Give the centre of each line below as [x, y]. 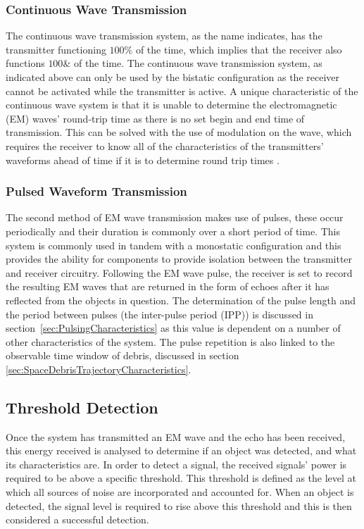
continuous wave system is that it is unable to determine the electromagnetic [171, 105]
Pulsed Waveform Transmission [96, 191]
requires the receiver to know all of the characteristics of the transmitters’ [165, 145]
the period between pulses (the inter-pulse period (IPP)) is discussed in [159, 314]
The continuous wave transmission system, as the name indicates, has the [164, 36]
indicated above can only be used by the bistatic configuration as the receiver [173, 77]
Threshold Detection [82, 407]
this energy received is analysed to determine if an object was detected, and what [181, 450]
